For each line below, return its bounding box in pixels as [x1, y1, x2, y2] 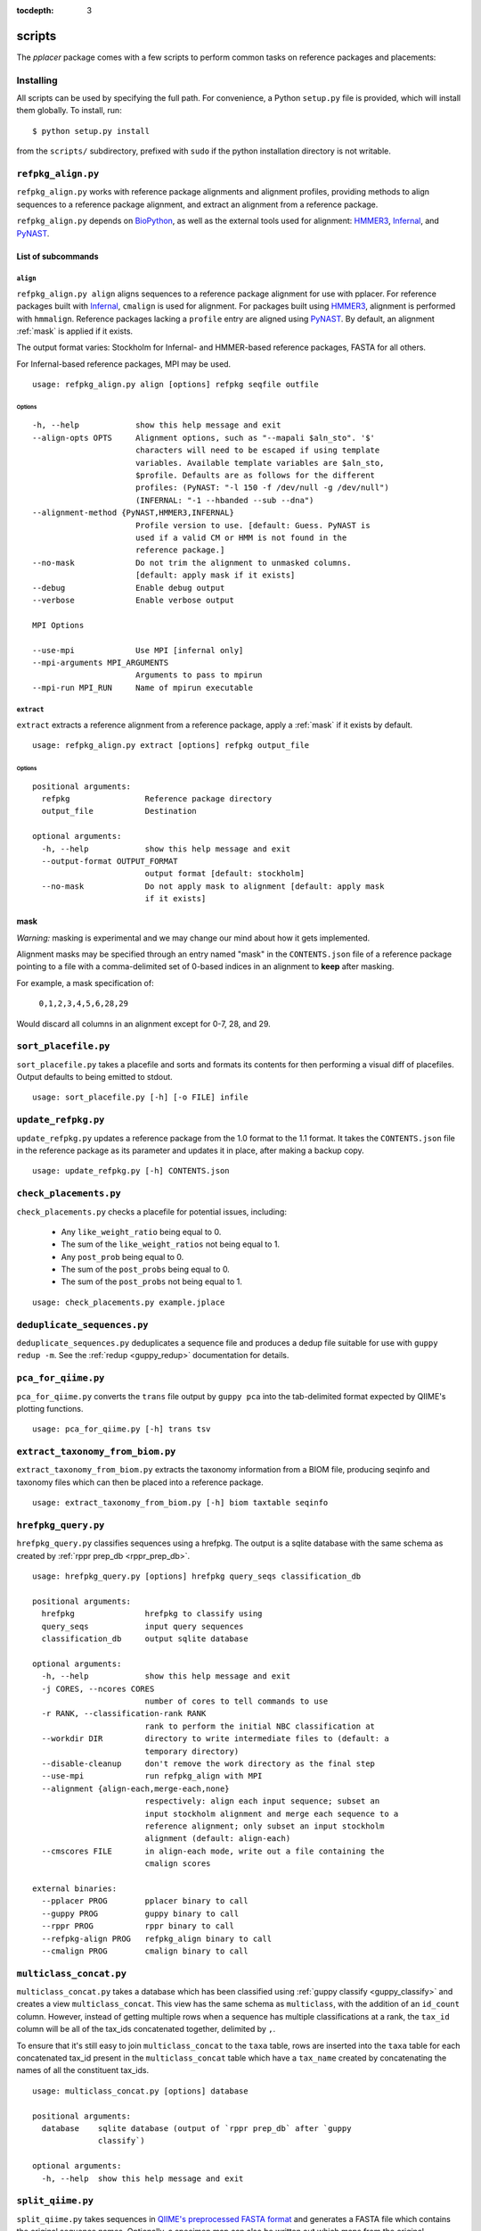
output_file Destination [41, 806, 198, 817]
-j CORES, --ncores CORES [41, 1683, 155, 1694]
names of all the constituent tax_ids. [16, 2065, 150, 2076]
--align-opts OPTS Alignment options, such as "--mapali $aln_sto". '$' [32, 433, 376, 443]
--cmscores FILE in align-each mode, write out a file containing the [41, 1845, 385, 1856]
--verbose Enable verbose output [32, 594, 235, 605]
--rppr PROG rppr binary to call [41, 1921, 235, 1931]
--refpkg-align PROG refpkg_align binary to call [41, 1933, 272, 1944]
